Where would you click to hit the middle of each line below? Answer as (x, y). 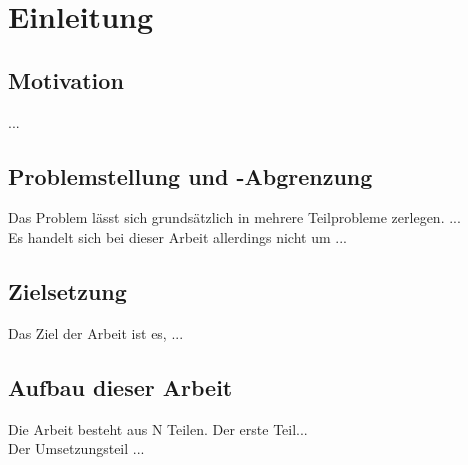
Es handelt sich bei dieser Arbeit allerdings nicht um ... (177, 236)
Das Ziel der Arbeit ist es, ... (96, 332)
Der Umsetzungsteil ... (76, 448)
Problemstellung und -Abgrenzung (190, 175)
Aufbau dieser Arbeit (120, 386)
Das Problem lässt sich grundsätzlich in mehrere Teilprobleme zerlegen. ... (234, 217)
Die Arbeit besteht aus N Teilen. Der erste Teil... (158, 428)
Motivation (66, 79)
